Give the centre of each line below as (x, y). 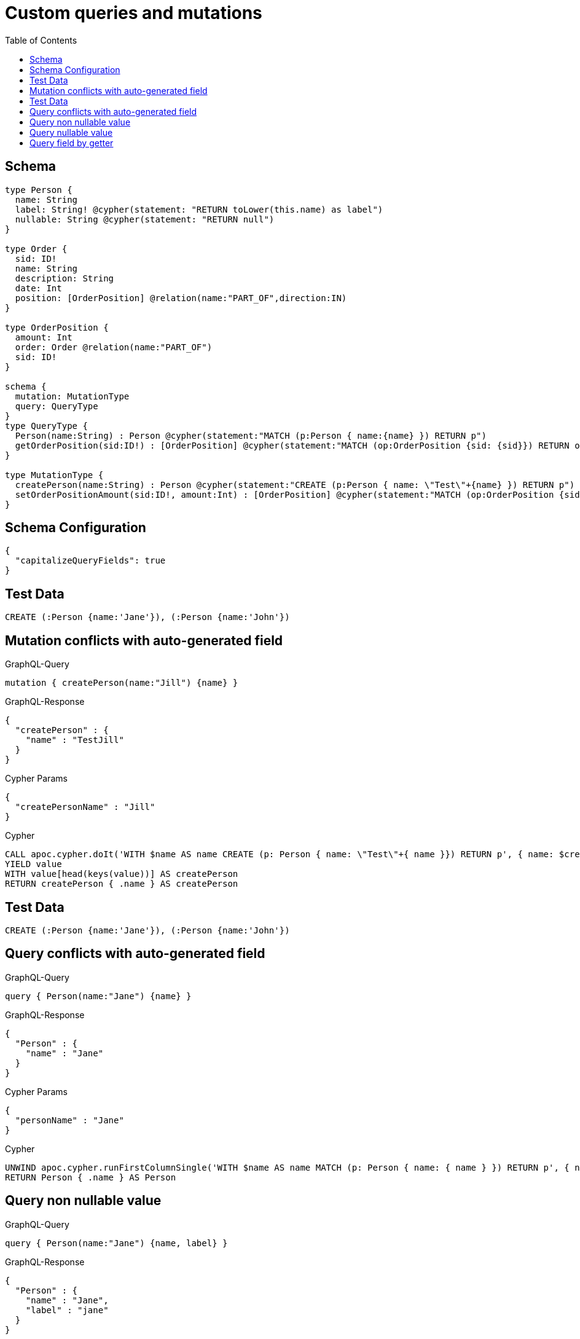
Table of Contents (41, 40)
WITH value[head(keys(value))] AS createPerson (122, 874)
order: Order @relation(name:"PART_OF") (114, 347)
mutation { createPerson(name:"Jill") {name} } (122, 683)
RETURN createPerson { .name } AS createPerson (122, 884)
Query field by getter (72, 143)
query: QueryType (57, 406)
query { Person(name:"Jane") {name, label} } (116, 1243)
